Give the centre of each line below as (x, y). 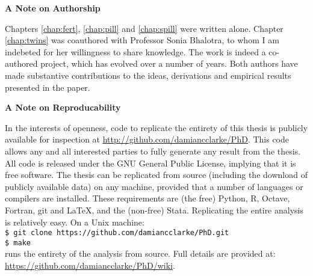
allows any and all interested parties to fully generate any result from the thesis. (153, 151)
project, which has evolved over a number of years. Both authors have (169, 63)
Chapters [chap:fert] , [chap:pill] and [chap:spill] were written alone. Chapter (144, 28)
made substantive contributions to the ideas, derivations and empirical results (148, 75)
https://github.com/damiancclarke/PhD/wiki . (90, 265)
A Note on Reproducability (63, 107)
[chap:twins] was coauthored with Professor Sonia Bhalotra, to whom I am (142, 40)
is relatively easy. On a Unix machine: (75, 222)
